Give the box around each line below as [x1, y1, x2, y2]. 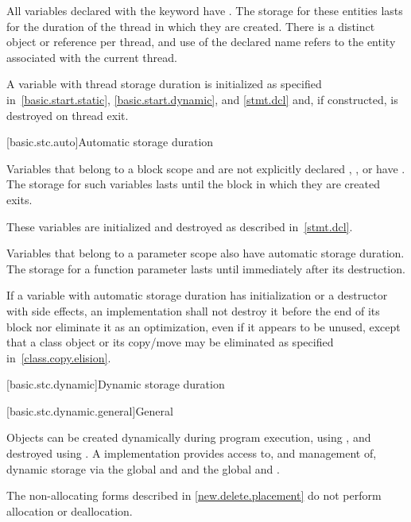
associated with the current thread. [6, 48, 177, 65]
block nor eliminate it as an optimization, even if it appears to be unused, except [6, 318, 401, 334]
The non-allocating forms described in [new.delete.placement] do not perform [6, 487, 382, 504]
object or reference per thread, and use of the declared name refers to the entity [6, 33, 396, 50]
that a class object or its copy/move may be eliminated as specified [6, 334, 334, 350]
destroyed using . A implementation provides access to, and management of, [6, 445, 377, 462]
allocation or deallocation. [6, 502, 133, 519]
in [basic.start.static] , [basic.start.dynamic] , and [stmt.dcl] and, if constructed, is [6, 91, 398, 107]
